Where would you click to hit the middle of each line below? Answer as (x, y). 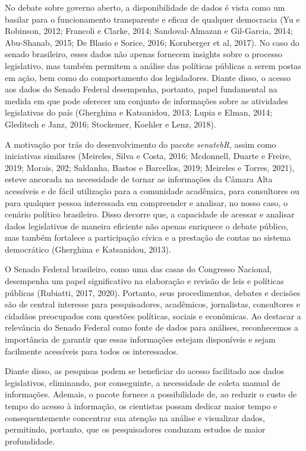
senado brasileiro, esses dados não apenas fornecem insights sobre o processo (143, 54)
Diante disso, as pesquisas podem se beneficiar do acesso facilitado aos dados (145, 371)
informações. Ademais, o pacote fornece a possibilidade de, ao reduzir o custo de (151, 394)
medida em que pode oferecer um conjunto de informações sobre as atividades (146, 100)
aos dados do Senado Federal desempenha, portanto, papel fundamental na (141, 89)
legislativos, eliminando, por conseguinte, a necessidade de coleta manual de (143, 382)
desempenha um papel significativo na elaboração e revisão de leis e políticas (144, 281)
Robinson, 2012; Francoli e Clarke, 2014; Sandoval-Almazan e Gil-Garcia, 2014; (149, 31)
